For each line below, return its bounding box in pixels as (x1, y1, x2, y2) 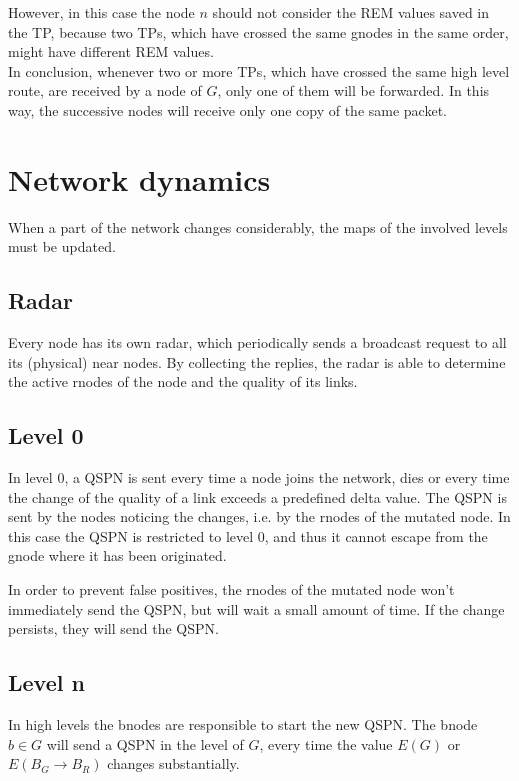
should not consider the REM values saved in (212, 2, 490, 22)
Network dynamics (8, 158, 271, 199)
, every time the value (259, 733, 393, 754)
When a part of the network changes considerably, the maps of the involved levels (8, 216, 508, 237)
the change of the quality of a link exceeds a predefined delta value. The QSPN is (8, 486, 507, 507)
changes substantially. (107, 753, 240, 774)
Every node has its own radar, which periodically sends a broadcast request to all (8, 332, 507, 353)
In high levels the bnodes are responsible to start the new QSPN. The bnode (8, 714, 478, 735)
